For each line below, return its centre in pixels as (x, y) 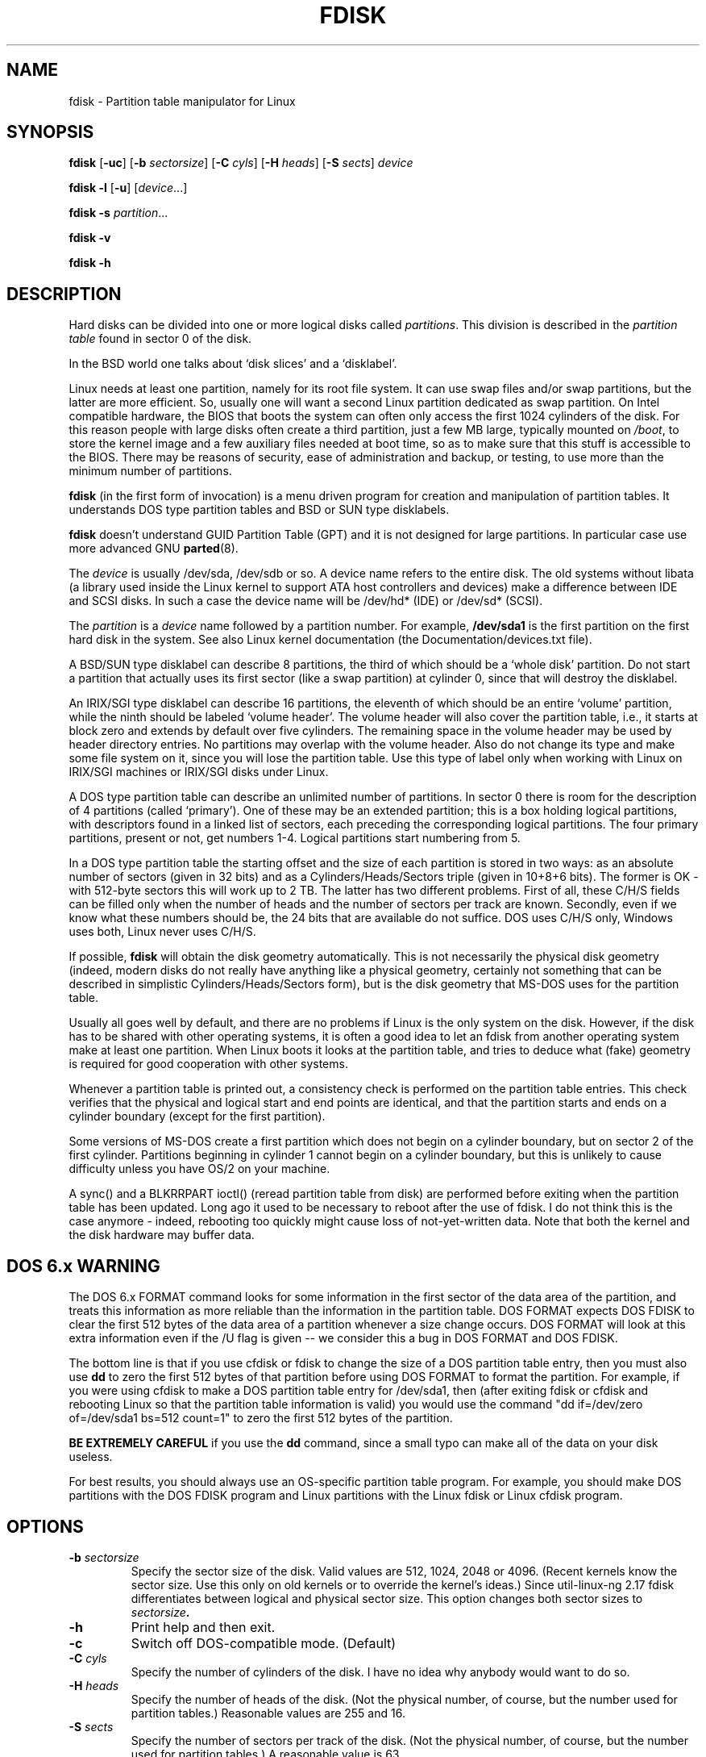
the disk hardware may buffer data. (162, 1235)
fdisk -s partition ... (118, 213)
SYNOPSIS (50, 132)
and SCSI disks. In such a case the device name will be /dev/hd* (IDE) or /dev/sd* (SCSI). (306, 601)
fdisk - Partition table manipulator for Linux (182, 101)
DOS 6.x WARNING (83, 1266)
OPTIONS (45, 1526)
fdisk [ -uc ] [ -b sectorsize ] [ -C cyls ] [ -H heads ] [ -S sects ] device (241, 163)
